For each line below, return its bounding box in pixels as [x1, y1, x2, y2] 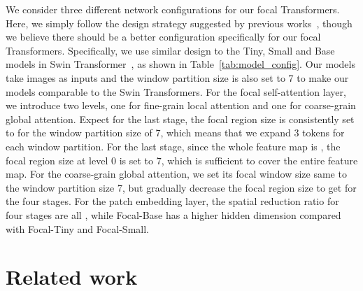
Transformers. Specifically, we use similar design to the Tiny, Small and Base [6, 43, 335, 57]
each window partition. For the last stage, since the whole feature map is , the [6, 139, 341, 153]
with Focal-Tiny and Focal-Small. [6, 221, 149, 236]
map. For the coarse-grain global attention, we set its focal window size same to [6, 166, 347, 181]
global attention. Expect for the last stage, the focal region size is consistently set [6, 111, 355, 126]
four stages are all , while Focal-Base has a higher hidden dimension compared [6, 207, 341, 222]
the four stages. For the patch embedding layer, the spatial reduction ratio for [6, 194, 339, 208]
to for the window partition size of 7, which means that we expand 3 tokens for [6, 125, 345, 140]
